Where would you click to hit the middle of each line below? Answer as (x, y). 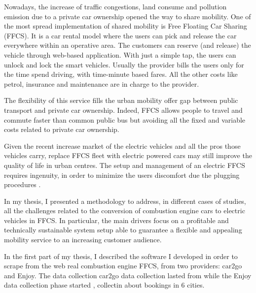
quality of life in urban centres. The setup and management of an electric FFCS (125, 165)
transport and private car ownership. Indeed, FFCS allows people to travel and (123, 110)
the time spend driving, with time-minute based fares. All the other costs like (121, 74)
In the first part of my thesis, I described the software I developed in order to (121, 256)
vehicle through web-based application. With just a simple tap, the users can (120, 54)
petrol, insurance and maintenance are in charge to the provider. (102, 83)
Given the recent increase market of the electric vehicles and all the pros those (122, 146)
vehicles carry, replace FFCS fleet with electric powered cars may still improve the (128, 155)
